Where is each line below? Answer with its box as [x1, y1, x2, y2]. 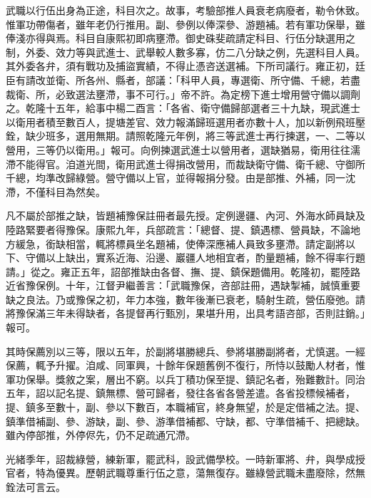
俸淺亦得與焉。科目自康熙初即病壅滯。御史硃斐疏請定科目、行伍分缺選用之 [6, 31, 355, 46]
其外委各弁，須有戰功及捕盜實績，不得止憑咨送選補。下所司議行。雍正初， [6, 58, 355, 73]
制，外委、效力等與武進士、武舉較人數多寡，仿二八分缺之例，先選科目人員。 [6, 44, 365, 59]
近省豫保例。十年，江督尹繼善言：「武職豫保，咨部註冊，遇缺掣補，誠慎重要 [6, 278, 360, 293]
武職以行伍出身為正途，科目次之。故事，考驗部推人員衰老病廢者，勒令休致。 [6, 3, 365, 17]
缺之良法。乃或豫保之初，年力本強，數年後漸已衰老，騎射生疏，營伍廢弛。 [6, 291, 355, 306]
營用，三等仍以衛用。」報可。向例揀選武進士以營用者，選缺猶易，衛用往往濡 [6, 142, 360, 157]
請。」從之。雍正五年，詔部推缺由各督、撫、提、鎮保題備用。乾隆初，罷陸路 [6, 264, 360, 279]
